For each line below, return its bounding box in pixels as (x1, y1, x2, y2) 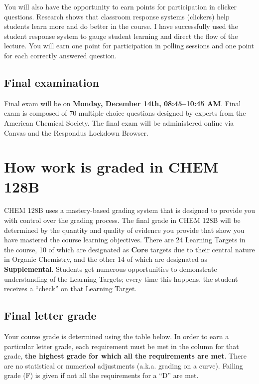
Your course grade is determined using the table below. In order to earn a (4, 331, 229, 341)
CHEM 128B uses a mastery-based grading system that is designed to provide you (4, 205, 255, 215)
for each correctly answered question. (4, 50, 117, 60)
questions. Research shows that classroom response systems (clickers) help (4, 11, 230, 21)
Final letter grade (4, 308, 97, 323)
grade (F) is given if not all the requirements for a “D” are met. (4, 370, 199, 381)
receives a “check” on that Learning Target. (4, 283, 137, 294)
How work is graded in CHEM (4, 157, 219, 177)
